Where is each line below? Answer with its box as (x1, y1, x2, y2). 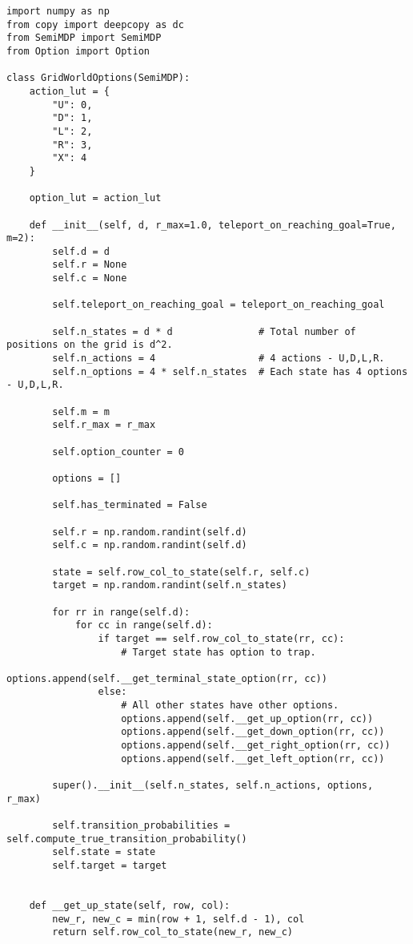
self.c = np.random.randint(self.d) (52, 539, 247, 551)
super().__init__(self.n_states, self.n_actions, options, (52, 780, 374, 792)
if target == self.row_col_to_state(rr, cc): (98, 632, 345, 644)
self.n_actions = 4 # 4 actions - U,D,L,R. (52, 353, 385, 365)
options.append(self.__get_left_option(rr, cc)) (121, 752, 385, 764)
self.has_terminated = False (52, 499, 207, 511)
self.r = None (52, 259, 127, 271)
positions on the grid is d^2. (6, 339, 173, 351)
